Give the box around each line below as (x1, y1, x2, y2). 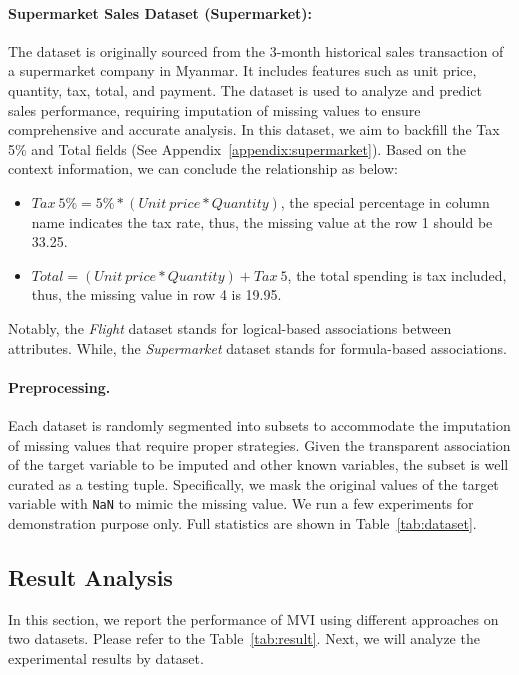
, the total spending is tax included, (287, 264, 507, 285)
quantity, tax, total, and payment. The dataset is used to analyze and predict (8, 79, 482, 100)
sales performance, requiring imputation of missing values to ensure (8, 99, 421, 120)
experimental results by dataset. (8, 647, 204, 668)
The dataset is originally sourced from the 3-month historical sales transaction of (8, 40, 504, 61)
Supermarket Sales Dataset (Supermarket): (8, 2, 313, 23)
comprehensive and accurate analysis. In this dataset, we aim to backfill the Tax (8, 119, 500, 140)
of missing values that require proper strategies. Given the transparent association (8, 434, 511, 455)
